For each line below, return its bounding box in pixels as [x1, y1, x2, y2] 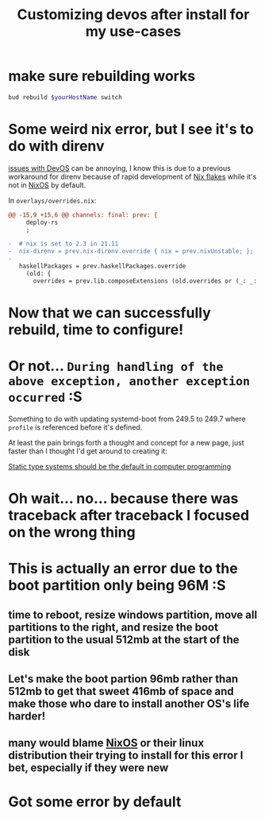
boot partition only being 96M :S [8, 577, 226, 595]
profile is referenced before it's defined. [8, 423, 143, 432]
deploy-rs [25, 218, 59, 226]
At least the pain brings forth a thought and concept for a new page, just [8, 438, 244, 447]
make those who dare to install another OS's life [8, 696, 250, 710]
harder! [8, 709, 46, 723]
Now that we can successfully [8, 303, 212, 322]
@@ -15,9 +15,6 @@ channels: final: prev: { [8, 210, 158, 219]
